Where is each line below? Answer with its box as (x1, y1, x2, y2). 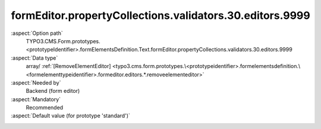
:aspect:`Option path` (11, 30, 63, 37)
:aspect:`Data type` (11, 54, 58, 62)
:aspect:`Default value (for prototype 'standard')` (11, 112, 131, 120)
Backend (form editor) (26, 88, 80, 95)
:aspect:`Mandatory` (11, 95, 61, 103)
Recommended (26, 104, 64, 111)
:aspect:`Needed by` (11, 79, 61, 86)
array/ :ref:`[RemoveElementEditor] (26, 63, 111, 70)
